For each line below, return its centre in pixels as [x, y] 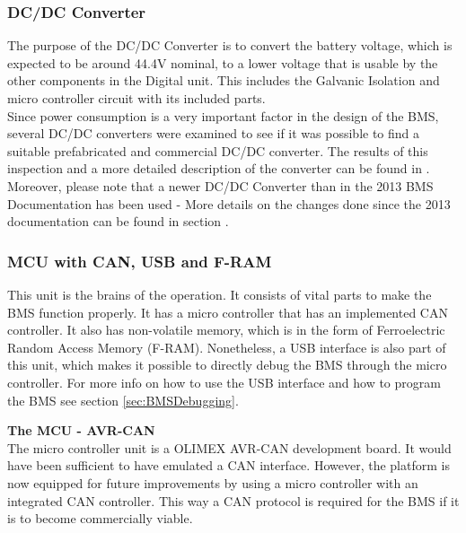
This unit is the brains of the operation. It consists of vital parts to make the [220, 294]
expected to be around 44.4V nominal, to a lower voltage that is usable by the [223, 62]
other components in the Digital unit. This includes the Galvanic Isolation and [224, 80]
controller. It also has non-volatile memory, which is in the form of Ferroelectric [226, 330]
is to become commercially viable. [100, 518]
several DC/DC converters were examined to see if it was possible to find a [214, 133]
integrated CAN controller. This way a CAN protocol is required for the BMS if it [233, 500]
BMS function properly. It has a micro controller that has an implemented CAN [228, 312]
